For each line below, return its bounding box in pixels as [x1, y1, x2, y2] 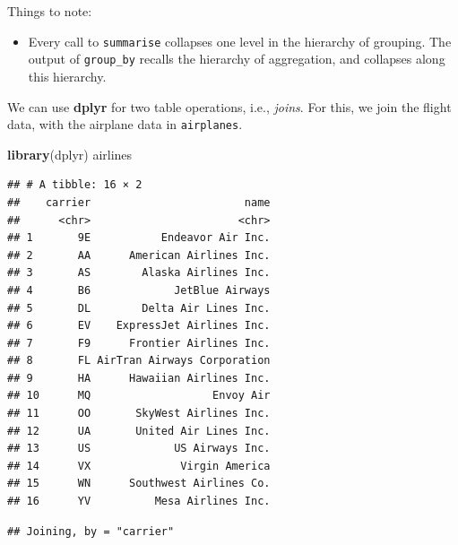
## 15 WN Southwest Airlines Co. [7, 477, 271, 490]
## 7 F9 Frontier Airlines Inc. [7, 336, 271, 350]
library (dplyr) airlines [7, 144, 133, 163]
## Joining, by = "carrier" [7, 524, 175, 538]
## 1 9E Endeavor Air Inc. [7, 231, 271, 245]
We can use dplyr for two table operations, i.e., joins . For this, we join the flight [7, 97, 452, 116]
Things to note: [7, 2, 92, 20]
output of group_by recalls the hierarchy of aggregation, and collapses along [28, 49, 445, 68]
